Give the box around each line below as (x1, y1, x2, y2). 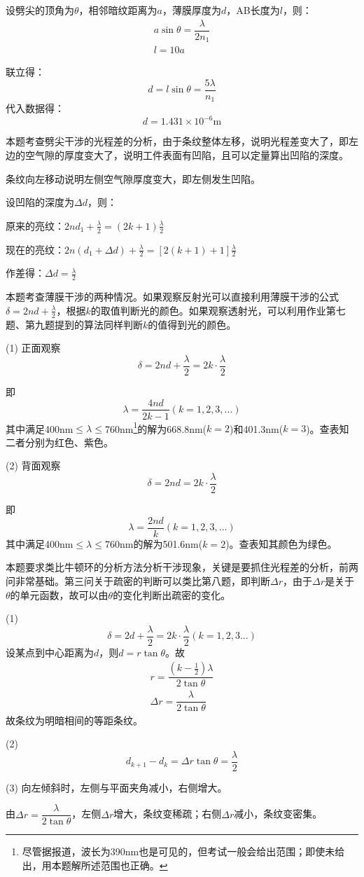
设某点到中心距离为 (6, 644, 94, 659)
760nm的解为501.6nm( (104, 536, 203, 551)
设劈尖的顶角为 (6, 3, 74, 17)
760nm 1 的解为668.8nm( (104, 419, 207, 436)
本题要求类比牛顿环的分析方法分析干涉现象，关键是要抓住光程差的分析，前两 (6, 560, 358, 574)
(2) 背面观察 (6, 458, 61, 473)
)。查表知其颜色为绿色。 (225, 536, 337, 551)
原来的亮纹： (6, 218, 64, 233)
